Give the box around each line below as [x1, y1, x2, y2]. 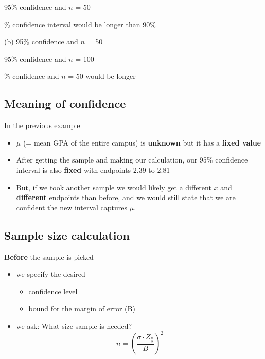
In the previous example [4, 120, 80, 131]
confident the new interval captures [16, 202, 128, 212]
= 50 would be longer [68, 70, 136, 81]
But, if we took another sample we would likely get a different [16, 182, 211, 192]
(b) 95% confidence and [4, 36, 78, 47]
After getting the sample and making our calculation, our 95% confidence [16, 154, 248, 165]
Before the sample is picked [4, 251, 94, 262]
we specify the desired [16, 268, 85, 279]
